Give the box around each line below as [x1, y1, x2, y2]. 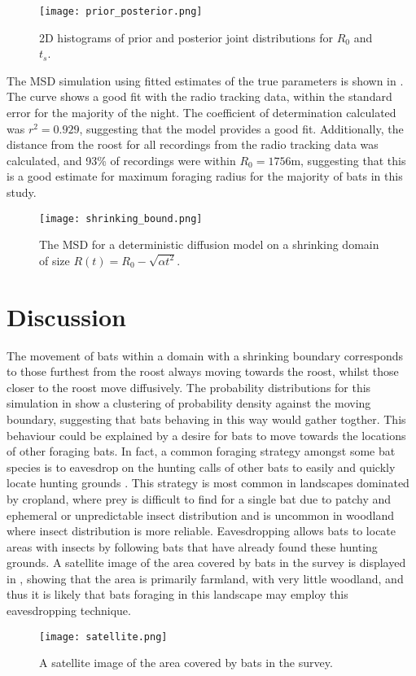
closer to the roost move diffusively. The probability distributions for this [7, 378, 371, 395]
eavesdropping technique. [7, 602, 131, 619]
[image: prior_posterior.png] [39, 6, 203, 17]
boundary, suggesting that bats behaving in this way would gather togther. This [7, 410, 406, 427]
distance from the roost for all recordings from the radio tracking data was [7, 136, 379, 153]
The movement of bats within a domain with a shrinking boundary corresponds [7, 347, 404, 364]
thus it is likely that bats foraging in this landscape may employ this [7, 586, 348, 603]
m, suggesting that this [291, 151, 406, 168]
